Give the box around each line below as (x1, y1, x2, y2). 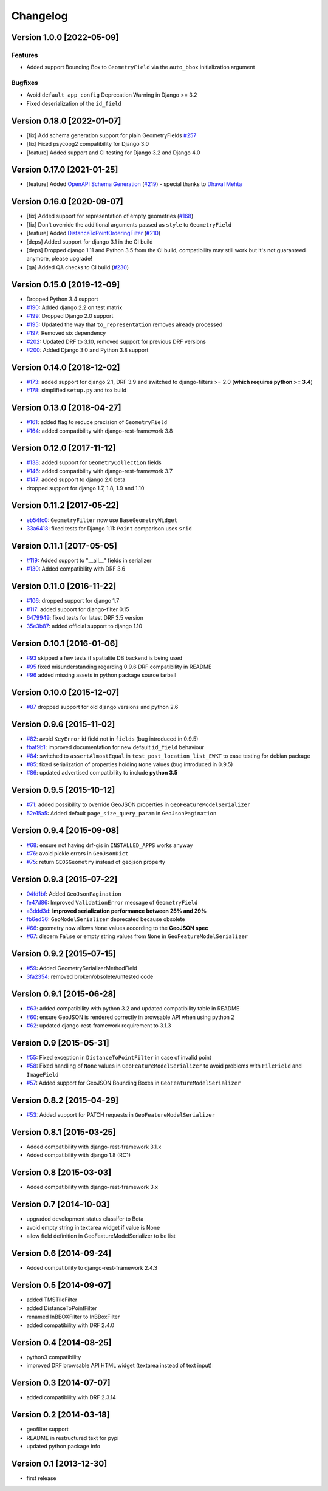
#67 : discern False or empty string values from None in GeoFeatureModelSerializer (26, 933, 248, 940)
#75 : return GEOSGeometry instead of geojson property (26, 859, 165, 866)
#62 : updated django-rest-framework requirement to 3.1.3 (26, 1022, 171, 1029)
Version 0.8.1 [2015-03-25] (11, 1127, 116, 1137)
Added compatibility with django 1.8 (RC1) (26, 1151, 131, 1159)
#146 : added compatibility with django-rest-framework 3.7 (26, 467, 173, 475)
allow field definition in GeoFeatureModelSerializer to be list (26, 1232, 176, 1239)
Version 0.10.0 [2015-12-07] (11, 687, 120, 698)
